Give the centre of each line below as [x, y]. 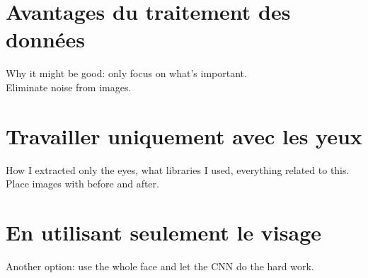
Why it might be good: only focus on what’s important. [126, 73]
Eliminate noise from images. [69, 87]
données [46, 39]
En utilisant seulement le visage [164, 232]
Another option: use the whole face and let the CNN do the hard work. [160, 266]
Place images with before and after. [82, 184]
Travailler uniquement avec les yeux [184, 135]
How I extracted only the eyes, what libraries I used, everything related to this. [178, 169]
